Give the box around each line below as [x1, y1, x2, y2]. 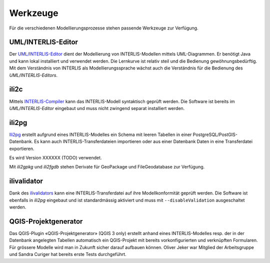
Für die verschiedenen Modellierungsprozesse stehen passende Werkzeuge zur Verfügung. [9, 25, 198, 31]
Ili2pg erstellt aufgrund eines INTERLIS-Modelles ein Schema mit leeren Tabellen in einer [9, 131, 192, 137]
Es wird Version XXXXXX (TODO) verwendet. [9, 155, 102, 160]
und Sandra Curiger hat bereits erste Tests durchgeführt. [9, 251, 127, 257]
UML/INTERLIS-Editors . [9, 72, 57, 78]
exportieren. [9, 145, 34, 151]
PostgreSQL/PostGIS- [192, 131, 237, 137]
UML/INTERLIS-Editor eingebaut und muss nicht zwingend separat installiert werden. [9, 105, 185, 111]
